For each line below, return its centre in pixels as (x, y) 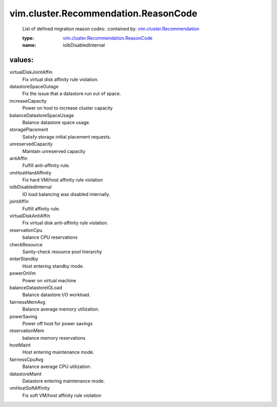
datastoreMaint (26, 374)
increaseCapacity (28, 101)
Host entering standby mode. (53, 266)
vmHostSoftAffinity (29, 388)
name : (29, 45)
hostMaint (20, 345)
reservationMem (27, 331)
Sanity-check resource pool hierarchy (62, 252)
